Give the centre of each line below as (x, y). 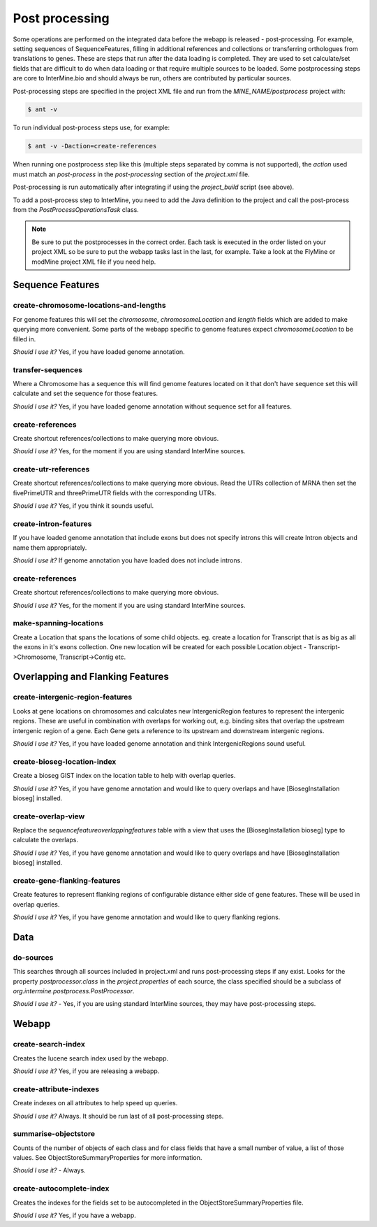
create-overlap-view (49, 816)
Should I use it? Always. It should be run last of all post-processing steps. (118, 1116)
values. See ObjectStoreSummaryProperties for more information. (108, 1158)
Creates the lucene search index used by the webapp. (91, 1058)
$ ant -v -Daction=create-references (92, 146)
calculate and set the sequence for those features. (86, 393)
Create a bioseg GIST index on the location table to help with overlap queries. (124, 776)
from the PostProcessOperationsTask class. (76, 210)
